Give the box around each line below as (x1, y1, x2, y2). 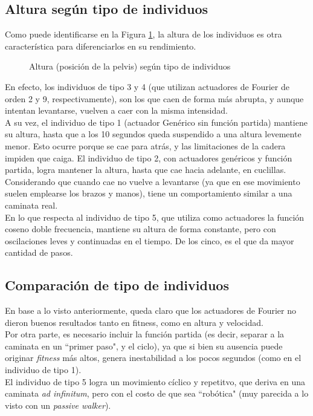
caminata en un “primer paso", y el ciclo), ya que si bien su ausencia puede (5, 339, 283, 352)
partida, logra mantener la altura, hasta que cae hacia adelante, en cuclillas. (5, 163, 286, 176)
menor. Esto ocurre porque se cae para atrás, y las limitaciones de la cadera (5, 139, 286, 152)
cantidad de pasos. (5, 246, 73, 259)
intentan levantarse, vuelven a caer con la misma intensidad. (5, 104, 228, 117)
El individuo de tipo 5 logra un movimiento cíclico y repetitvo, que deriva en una (5, 375, 305, 388)
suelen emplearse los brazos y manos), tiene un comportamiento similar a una (5, 187, 292, 200)
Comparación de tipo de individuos (5, 276, 229, 294)
